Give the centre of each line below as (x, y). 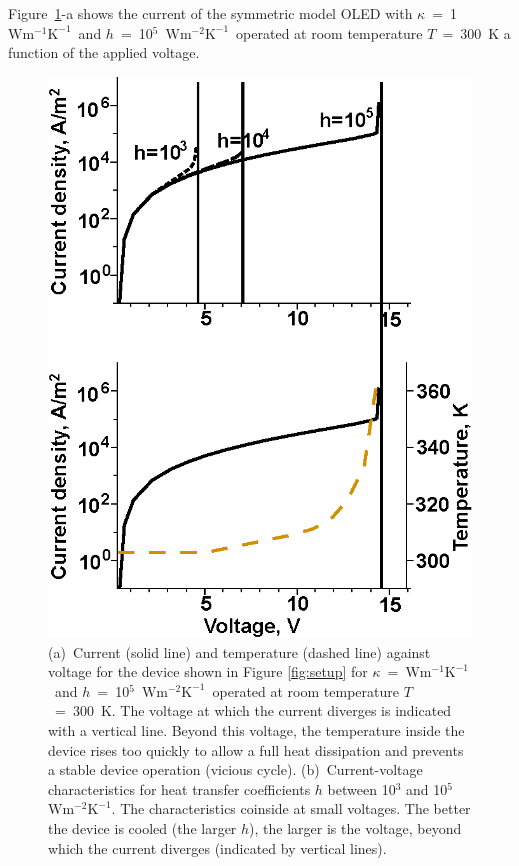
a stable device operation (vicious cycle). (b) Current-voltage (235, 769)
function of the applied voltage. (104, 52)
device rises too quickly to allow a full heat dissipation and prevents (256, 749)
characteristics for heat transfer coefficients (179, 788)
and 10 (426, 788)
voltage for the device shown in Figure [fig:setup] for (208, 671)
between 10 (361, 788)
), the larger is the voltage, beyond (355, 828)
